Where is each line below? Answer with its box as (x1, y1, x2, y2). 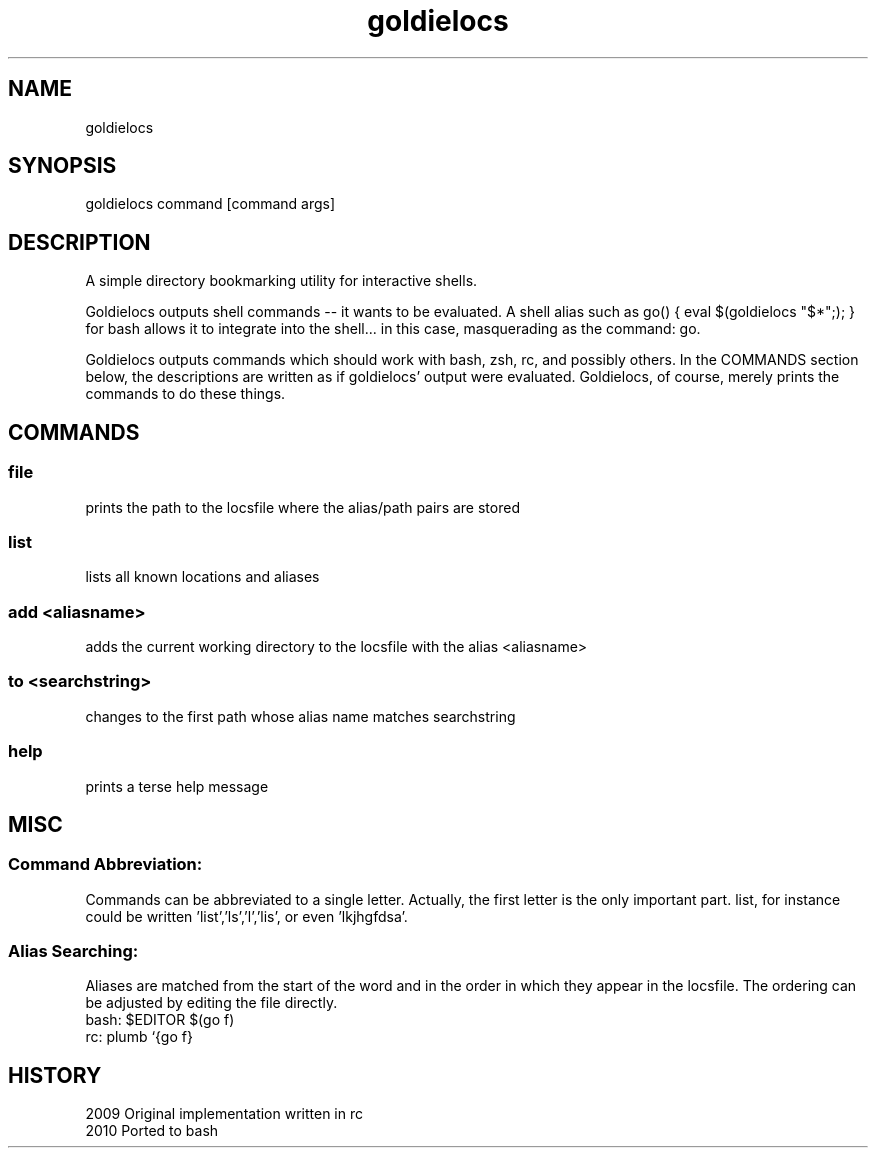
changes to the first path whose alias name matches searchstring (85, 707, 516, 725)
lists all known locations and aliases (85, 568, 320, 586)
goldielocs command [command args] (85, 195, 336, 213)
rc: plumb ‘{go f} (85, 1028, 193, 1046)
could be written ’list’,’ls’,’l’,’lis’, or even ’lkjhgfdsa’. (85, 907, 408, 925)
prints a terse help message (85, 777, 269, 795)
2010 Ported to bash (85, 1122, 219, 1140)
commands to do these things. (85, 385, 286, 403)
